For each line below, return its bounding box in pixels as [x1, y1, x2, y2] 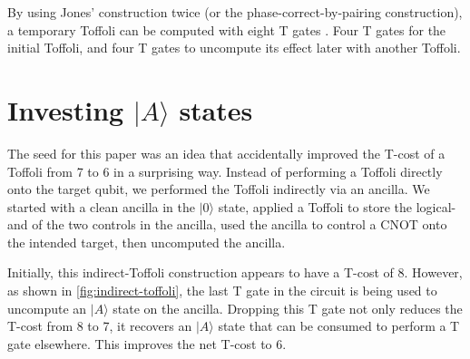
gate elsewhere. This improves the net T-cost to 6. [7, 334, 287, 353]
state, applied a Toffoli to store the [218, 197, 412, 216]
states [179, 91, 253, 128]
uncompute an [7, 298, 87, 317]
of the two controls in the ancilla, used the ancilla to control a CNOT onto [32, 215, 447, 234]
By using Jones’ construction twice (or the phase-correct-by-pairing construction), [7, 3, 463, 21]
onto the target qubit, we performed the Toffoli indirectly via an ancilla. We [7, 179, 430, 199]
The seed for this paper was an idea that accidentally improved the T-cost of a [7, 143, 446, 162]
